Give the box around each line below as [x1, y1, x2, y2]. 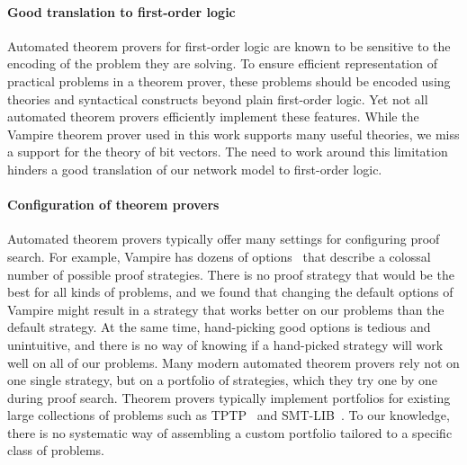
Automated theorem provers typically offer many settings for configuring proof [7, 229, 440, 248]
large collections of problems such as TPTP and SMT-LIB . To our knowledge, [7, 406, 450, 425]
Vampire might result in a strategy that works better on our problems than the [7, 300, 445, 318]
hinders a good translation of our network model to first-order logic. [7, 159, 382, 178]
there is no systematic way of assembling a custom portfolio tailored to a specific [7, 423, 453, 442]
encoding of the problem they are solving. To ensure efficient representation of [7, 54, 437, 73]
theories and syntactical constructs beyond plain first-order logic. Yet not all [7, 89, 428, 108]
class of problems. [7, 441, 104, 460]
